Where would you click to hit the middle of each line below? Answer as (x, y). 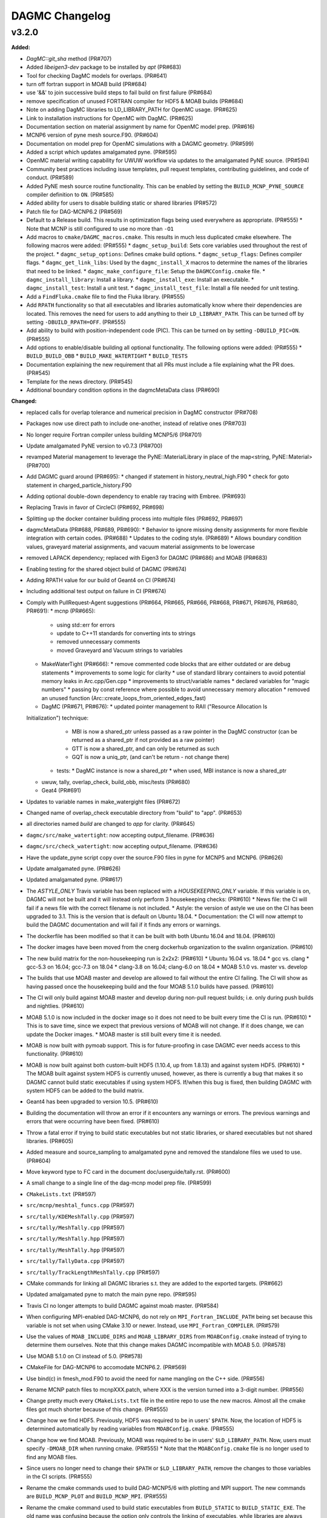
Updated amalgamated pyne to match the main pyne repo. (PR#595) (111, 1295)
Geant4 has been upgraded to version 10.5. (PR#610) (92, 1101)
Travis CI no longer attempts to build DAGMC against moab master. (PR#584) (123, 1305)
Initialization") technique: (58, 718)
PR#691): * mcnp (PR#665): (61, 611)
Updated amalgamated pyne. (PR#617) (74, 880)
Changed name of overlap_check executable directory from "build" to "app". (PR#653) (134, 813)
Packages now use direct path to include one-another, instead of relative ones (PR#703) (137, 424)
